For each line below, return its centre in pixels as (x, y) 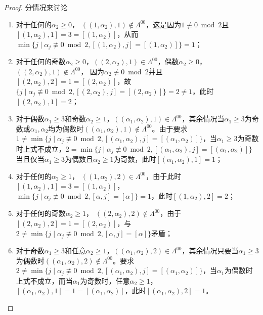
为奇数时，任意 (105, 280)
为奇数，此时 (135, 159)
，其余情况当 (203, 119)
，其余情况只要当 (210, 251)
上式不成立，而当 (44, 280)
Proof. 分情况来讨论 (36, 7)
